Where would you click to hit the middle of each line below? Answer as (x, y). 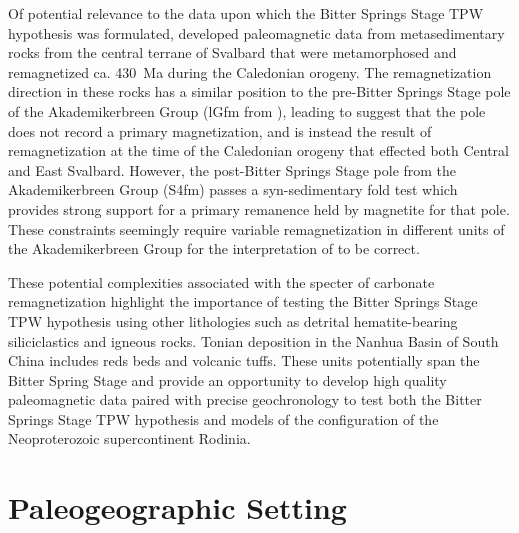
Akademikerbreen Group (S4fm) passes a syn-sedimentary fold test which (233, 189)
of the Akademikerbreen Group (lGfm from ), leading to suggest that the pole (247, 110)
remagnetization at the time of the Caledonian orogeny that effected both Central (258, 150)
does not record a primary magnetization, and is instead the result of (220, 130)
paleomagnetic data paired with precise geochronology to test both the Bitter (245, 399)
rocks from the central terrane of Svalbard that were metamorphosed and (232, 52)
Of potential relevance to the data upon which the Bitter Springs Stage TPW (246, 13)
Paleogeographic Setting (177, 507)
